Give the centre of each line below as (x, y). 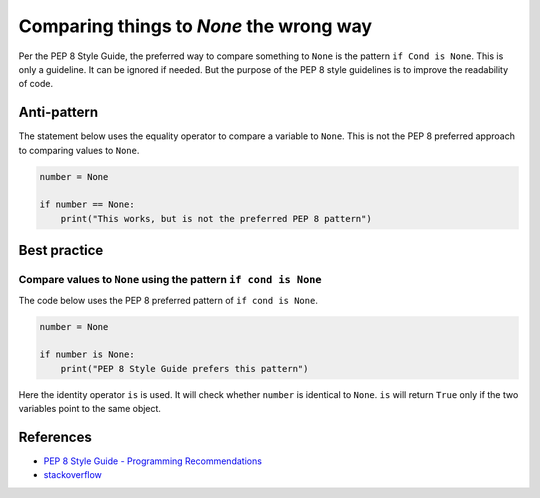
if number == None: (87, 204)
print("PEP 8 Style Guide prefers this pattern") (184, 368)
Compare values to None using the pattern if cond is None (170, 280)
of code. (36, 84)
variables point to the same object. (90, 409)
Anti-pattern (58, 112)
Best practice (61, 250)
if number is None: (87, 354)
